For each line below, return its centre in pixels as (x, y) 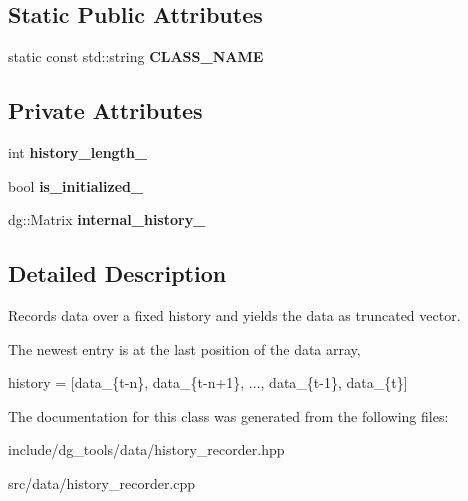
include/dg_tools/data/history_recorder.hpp (146, 449)
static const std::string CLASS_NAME (136, 56)
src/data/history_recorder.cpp (102, 482)
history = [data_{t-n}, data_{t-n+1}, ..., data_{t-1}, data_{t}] (208, 382)
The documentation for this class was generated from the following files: (228, 415)
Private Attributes (105, 110)
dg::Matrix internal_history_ (107, 219)
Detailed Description (117, 273)
